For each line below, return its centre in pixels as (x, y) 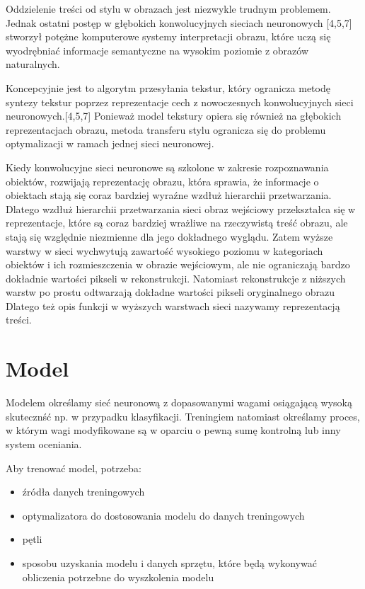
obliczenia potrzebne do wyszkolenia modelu (118, 577)
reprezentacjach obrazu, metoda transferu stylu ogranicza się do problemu (166, 129)
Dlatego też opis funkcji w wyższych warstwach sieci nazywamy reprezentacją (173, 305)
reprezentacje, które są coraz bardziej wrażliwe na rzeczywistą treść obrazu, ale (177, 223)
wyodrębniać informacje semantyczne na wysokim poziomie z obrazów (157, 50)
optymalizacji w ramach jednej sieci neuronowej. (110, 143)
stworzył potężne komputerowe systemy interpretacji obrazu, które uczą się (168, 36)
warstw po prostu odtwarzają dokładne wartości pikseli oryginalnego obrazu (170, 292)
